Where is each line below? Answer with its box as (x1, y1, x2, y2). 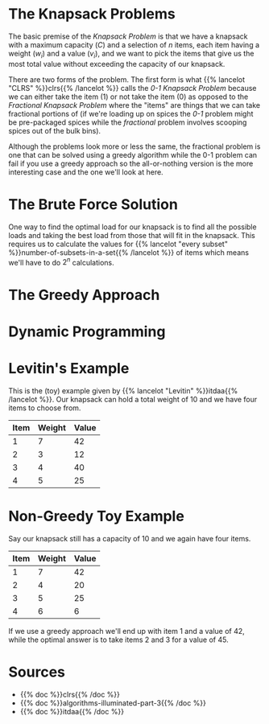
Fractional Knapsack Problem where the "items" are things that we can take (8, 100, 261, 109)
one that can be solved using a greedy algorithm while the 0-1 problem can (8, 150, 258, 159)
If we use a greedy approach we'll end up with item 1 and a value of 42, (8, 626, 246, 636)
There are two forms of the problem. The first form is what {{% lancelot (8, 74, 246, 84)
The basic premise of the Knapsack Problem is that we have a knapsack (8, 31, 248, 41)
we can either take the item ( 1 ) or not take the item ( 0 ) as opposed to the (8, 92, 249, 101)
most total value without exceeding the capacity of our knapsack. (8, 59, 226, 68)
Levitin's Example (8, 359, 130, 377)
